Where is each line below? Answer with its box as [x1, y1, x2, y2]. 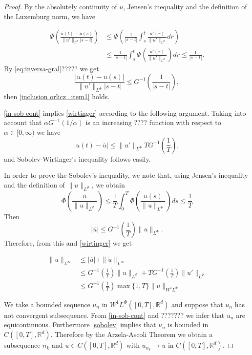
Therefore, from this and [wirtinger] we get [4, 238, 132, 248]
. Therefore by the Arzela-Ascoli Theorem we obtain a [50, 329, 213, 339]
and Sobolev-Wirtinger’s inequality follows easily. [4, 153, 151, 164]
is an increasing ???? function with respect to [85, 117, 221, 127]
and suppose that [171, 299, 223, 309]
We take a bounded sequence [4, 299, 90, 309]
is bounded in [168, 319, 209, 330]
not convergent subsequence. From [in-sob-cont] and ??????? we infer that [4, 310, 225, 320]
